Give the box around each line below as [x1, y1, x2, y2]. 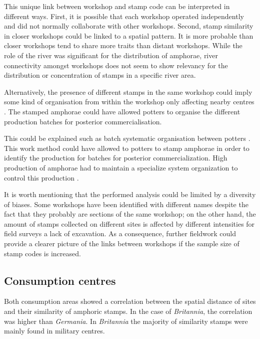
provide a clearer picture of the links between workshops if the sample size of [4, 238, 239, 249]
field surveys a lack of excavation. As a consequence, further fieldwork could [4, 228, 236, 239]
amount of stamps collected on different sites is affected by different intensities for [4, 218, 255, 229]
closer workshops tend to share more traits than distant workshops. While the [4, 40, 242, 51]
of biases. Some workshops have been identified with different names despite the [4, 199, 248, 209]
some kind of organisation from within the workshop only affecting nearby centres [4, 96, 254, 107]
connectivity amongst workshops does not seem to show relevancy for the [4, 60, 228, 70]
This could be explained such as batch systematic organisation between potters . [4, 133, 250, 143]
